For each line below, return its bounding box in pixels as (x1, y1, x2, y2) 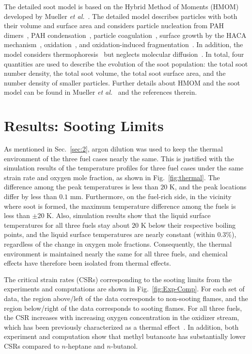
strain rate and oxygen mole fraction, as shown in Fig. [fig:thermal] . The (4, 172, 220, 182)
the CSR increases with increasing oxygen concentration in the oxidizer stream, (4, 312, 239, 322)
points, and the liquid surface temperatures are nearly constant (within (4, 229, 215, 239)
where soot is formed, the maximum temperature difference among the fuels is (4, 201, 236, 211)
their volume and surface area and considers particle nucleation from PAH (4, 20, 224, 31)
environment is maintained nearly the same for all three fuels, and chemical (4, 248, 228, 258)
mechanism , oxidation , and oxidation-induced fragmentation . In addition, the (4, 39, 243, 50)
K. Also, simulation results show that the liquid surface (47, 210, 211, 220)
